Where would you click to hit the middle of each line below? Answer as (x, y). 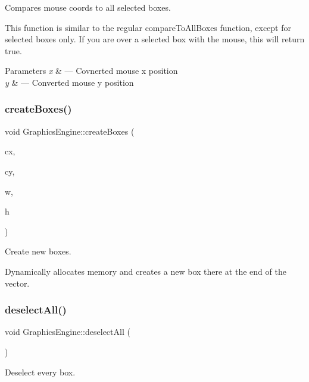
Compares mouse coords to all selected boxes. (88, 7)
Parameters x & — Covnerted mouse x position (91, 71)
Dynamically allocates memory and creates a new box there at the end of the (146, 271)
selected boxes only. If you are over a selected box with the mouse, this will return (155, 39)
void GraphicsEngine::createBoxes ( (70, 131)
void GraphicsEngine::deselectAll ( (68, 332)
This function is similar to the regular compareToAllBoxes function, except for (148, 27)
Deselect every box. (40, 372)
